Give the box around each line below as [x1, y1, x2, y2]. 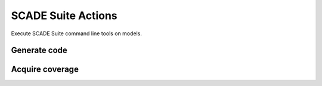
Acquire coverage [11, 64, 79, 75]
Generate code [11, 45, 68, 56]
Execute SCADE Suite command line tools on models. [11, 30, 143, 37]
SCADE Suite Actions [11, 9, 117, 22]
